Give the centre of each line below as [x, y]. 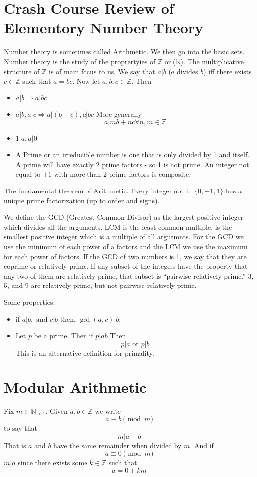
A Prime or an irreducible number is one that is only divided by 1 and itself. [132, 154]
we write [108, 411]
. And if [202, 445]
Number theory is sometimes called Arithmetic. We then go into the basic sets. [124, 51]
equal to [28, 174]
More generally [119, 114]
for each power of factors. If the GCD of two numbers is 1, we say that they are [125, 256]
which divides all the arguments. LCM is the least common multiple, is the [118, 227]
